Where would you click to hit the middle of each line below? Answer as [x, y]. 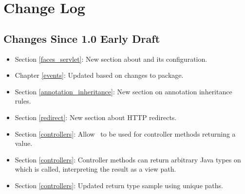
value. [24, 143]
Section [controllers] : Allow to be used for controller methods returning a [125, 133]
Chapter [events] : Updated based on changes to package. [99, 75]
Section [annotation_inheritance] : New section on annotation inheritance [123, 91]
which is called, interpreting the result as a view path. [95, 169]
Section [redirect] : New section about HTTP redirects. [96, 117]
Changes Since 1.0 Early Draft [82, 38]
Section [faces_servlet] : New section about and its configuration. [111, 59]
